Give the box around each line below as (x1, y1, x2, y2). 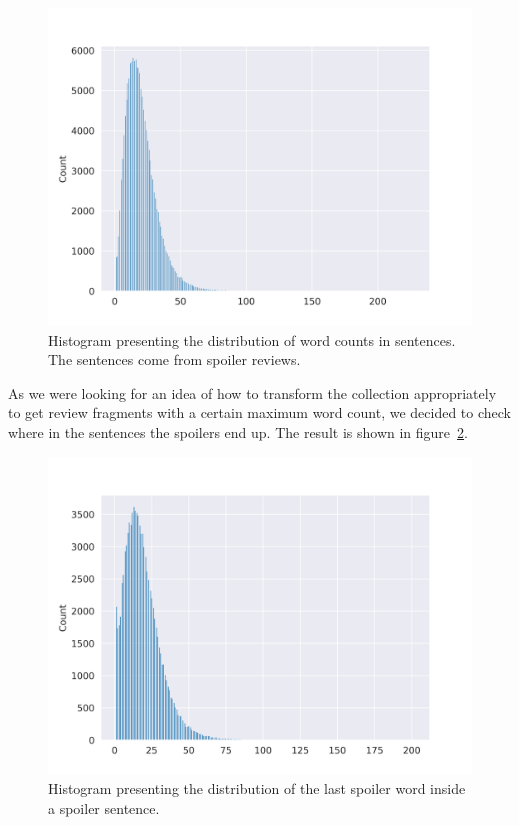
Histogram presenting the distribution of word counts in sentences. (48, 329, 456, 350)
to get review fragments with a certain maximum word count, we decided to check (8, 402, 511, 423)
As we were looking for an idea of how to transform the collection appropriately (8, 382, 497, 403)
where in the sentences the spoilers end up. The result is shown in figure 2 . (8, 421, 468, 442)
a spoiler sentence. (48, 797, 160, 818)
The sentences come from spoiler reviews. (48, 349, 301, 370)
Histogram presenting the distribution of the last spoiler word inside (48, 778, 466, 799)
